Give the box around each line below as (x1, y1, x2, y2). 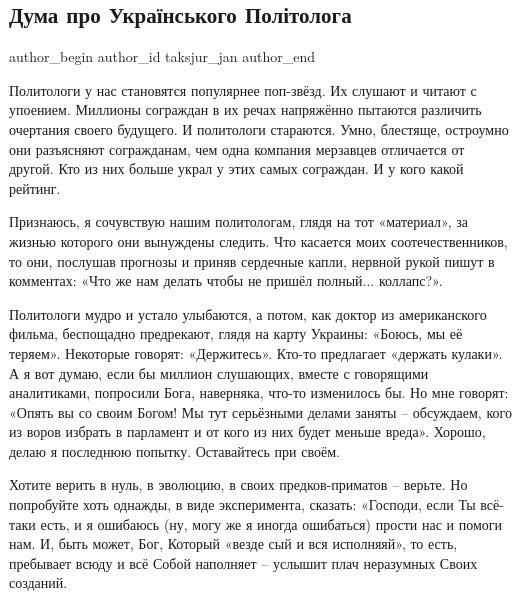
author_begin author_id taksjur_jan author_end (9, 46, 315, 67)
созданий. (9, 572, 68, 593)
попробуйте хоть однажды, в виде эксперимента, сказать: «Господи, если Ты (9, 494, 476, 515)
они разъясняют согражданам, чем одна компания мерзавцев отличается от (9, 138, 465, 159)
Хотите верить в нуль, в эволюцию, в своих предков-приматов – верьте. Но (9, 474, 468, 495)
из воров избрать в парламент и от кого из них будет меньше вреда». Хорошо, (9, 421, 486, 442)
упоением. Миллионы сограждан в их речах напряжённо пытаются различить (9, 99, 482, 120)
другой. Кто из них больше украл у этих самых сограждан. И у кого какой (9, 158, 464, 179)
